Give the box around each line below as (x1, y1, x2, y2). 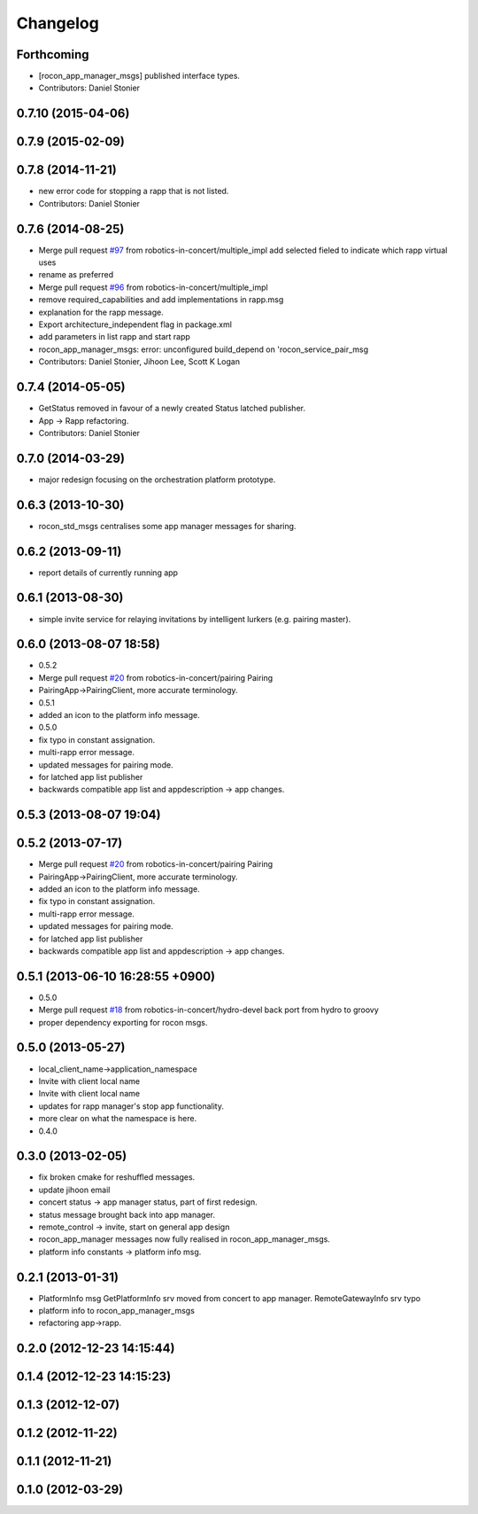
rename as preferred (38, 269, 114, 280)
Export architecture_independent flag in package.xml (38, 319, 232, 330)
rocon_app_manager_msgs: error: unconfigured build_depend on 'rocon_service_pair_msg (38, 344, 369, 355)
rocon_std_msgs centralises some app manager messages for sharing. (38, 520, 297, 531)
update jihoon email (38, 1184, 111, 1195)
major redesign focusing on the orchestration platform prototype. (38, 474, 276, 485)
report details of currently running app (38, 567, 179, 578)
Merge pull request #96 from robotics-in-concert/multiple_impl (38, 282, 269, 293)
